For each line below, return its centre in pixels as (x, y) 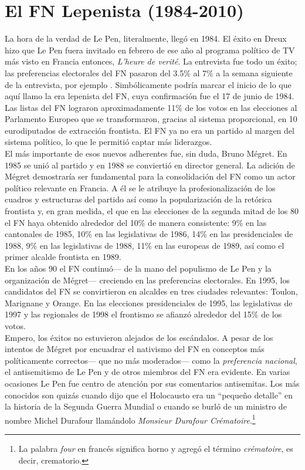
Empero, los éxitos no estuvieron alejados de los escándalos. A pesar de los (139, 337)
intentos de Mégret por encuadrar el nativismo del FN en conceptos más (135, 349)
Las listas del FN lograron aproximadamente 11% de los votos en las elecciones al (151, 107)
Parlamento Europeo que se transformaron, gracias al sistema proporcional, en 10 (151, 119)
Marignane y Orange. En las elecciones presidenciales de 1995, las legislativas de (149, 302)
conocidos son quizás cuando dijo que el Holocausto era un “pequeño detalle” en (149, 395)
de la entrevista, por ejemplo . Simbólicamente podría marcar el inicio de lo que (148, 84)
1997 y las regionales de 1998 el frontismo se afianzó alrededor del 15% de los (143, 314)
